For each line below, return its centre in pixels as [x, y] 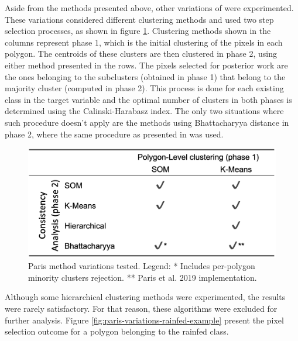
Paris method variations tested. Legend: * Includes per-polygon [142, 266]
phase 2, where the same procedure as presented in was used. [114, 134]
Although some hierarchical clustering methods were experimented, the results [145, 297]
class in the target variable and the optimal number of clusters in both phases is [148, 99]
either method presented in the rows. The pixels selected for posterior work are [146, 65]
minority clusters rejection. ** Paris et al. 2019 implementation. [143, 277]
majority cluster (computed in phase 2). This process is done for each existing [144, 88]
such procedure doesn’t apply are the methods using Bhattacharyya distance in [147, 122]
